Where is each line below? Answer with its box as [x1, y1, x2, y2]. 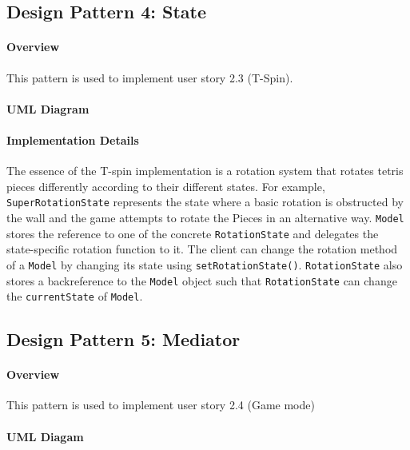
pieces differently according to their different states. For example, [6, 177, 325, 194]
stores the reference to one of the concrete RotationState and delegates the [6, 225, 379, 241]
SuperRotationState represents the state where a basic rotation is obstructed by [6, 193, 404, 210]
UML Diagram [6, 100, 90, 117]
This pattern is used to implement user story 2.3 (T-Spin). [6, 69, 293, 86]
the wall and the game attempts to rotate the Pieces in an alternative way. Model [6, 209, 404, 225]
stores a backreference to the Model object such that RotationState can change [6, 272, 397, 289]
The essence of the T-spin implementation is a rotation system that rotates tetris [6, 162, 404, 179]
